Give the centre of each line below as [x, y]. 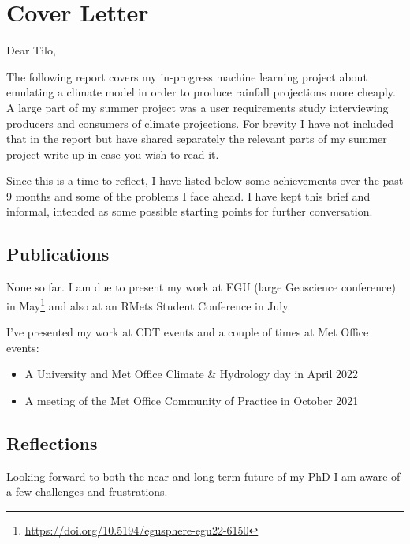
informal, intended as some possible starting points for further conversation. [190, 211]
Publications [58, 254]
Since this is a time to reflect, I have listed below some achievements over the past [205, 180]
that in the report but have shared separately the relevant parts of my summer [197, 139]
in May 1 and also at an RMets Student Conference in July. [149, 304]
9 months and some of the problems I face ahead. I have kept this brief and [188, 195]
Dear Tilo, [31, 50]
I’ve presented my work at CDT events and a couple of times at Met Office [188, 332]
